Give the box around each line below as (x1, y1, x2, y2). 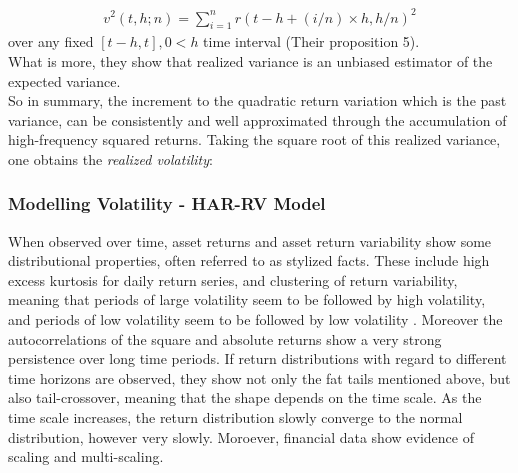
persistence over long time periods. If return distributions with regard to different (8, 348, 507, 369)
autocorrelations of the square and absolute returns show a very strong (8, 328, 442, 349)
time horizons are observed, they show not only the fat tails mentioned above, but (8, 367, 511, 388)
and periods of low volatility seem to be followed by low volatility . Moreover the (8, 309, 503, 330)
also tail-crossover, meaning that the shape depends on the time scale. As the (8, 387, 482, 408)
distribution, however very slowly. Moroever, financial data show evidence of (8, 426, 474, 447)
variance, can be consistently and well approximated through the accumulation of (8, 109, 507, 130)
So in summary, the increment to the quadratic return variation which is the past (8, 90, 507, 111)
